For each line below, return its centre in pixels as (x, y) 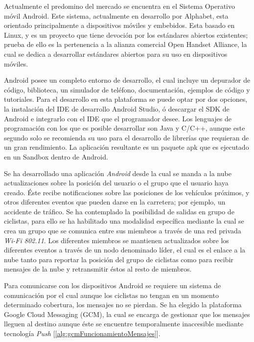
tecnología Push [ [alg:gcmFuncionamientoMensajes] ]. (82, 333)
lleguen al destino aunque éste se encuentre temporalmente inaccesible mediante (124, 324)
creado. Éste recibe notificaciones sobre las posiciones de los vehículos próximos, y (127, 192)
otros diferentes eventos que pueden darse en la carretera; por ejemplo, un (115, 202)
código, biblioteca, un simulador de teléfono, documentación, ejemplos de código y (127, 89)
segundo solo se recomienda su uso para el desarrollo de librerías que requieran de (127, 137)
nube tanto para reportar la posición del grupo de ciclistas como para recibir (119, 259)
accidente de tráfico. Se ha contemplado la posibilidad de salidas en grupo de (119, 211)
